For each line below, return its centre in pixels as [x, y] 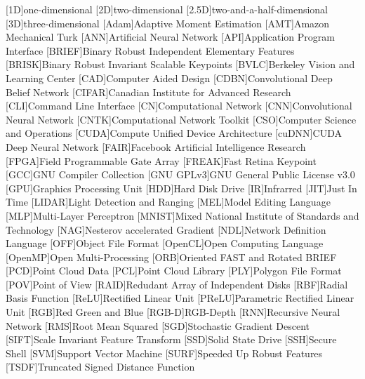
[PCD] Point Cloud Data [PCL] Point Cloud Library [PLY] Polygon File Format [174, 271]
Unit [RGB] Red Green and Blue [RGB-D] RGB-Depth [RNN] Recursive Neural [173, 312]
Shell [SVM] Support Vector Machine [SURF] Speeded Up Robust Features [164, 353]
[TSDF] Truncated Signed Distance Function [100, 367]
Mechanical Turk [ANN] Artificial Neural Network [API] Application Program [170, 37]
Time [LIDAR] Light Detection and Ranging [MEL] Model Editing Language [168, 202]
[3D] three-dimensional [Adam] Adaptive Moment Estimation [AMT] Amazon [168, 23]
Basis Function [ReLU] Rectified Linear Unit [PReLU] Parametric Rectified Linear [180, 298]
